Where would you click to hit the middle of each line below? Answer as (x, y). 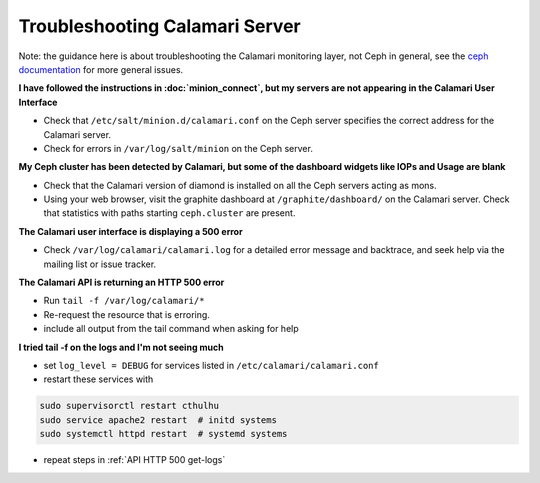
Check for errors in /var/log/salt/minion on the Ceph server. (178, 148)
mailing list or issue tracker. (100, 264)
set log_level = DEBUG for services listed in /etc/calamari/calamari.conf (211, 365)
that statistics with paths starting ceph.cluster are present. (169, 213)
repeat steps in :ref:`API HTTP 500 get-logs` (134, 460)
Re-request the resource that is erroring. (126, 314)
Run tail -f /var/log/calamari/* (124, 301)
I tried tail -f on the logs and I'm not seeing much (121, 347)
